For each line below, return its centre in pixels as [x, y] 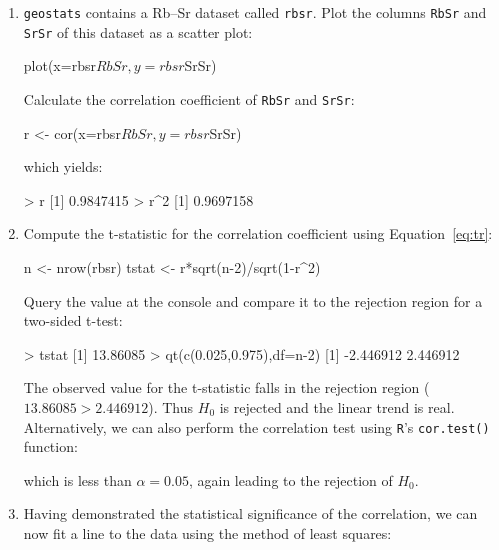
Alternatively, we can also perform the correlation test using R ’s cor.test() [256, 426]
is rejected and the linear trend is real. [337, 406]
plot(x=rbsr [59, 65]
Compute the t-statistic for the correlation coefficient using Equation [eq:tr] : [258, 233]
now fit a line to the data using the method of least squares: [207, 532]
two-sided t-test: [73, 320]
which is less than [77, 479]
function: [50, 446]
